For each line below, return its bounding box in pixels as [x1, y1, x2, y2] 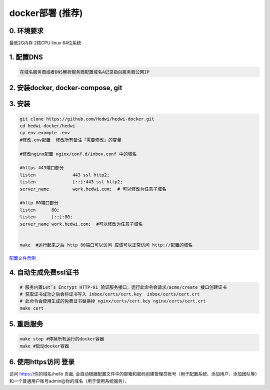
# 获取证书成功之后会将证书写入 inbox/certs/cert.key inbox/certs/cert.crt [19, 291, 200, 297]
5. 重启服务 [9, 320, 43, 328]
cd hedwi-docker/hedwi [19, 123, 75, 129]
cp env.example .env [19, 130, 70, 136]
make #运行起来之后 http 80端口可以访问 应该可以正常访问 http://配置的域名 [19, 242, 192, 248]
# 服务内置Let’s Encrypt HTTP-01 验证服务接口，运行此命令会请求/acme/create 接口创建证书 [19, 284, 227, 290]
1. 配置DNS [9, 53, 43, 61]
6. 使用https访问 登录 [9, 358, 75, 366]
